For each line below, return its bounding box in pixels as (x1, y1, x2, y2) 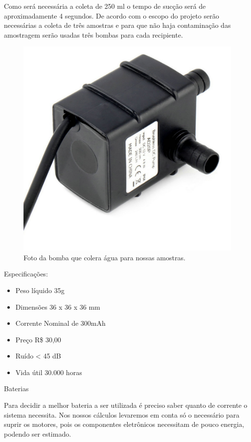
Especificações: (4, 269, 48, 279)
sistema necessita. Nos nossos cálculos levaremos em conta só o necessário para (4, 409, 240, 420)
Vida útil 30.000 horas (15, 367, 82, 377)
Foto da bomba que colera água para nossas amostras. (23, 252, 185, 262)
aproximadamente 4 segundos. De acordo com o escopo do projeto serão (4, 10, 219, 21)
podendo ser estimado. (4, 428, 71, 439)
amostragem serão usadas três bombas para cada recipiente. (4, 29, 183, 40)
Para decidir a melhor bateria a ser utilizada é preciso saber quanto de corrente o (4, 400, 248, 410)
